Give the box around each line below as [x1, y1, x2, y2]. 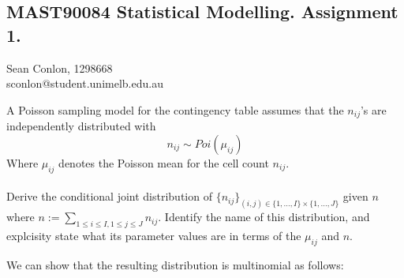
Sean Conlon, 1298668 [6, 59, 113, 76]
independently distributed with [6, 118, 156, 134]
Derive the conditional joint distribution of [6, 188, 212, 205]
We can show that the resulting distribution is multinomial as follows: [6, 256, 344, 272]
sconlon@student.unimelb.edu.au [6, 75, 163, 92]
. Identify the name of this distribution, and [158, 208, 370, 225]
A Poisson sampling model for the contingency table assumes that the [6, 101, 344, 118]
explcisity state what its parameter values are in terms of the [6, 227, 301, 243]
